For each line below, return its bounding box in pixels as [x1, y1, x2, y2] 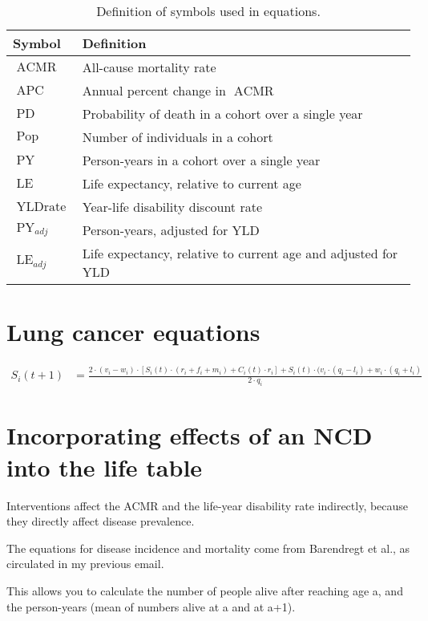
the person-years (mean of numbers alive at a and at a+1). [6, 598, 296, 615]
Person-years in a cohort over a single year [82, 151, 321, 169]
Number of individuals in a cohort [82, 128, 273, 146]
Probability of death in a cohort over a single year [82, 104, 363, 123]
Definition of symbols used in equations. [96, 2, 321, 20]
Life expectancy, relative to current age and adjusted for [82, 244, 398, 262]
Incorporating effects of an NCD [6, 419, 373, 452]
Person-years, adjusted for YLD [82, 221, 260, 239]
